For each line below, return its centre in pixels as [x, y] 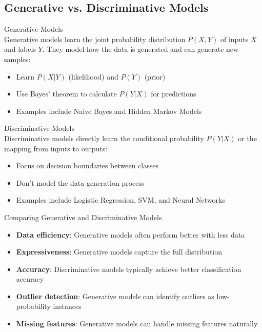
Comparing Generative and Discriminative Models [83, 217]
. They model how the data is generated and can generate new [140, 49]
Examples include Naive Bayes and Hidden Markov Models [109, 111]
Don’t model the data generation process [80, 182]
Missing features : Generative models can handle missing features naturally [137, 324]
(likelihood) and [93, 76]
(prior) [155, 76]
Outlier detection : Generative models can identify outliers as [115, 296]
